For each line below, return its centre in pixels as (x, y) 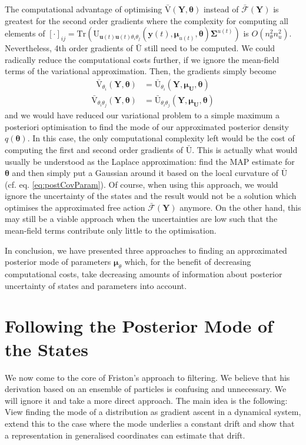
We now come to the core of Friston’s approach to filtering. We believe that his (147, 377)
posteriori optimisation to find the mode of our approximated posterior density (147, 126)
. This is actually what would (245, 149)
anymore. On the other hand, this (240, 207)
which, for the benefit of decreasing (188, 262)
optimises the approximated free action (75, 207)
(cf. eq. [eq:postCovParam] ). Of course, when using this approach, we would (142, 184)
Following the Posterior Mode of (139, 326)
